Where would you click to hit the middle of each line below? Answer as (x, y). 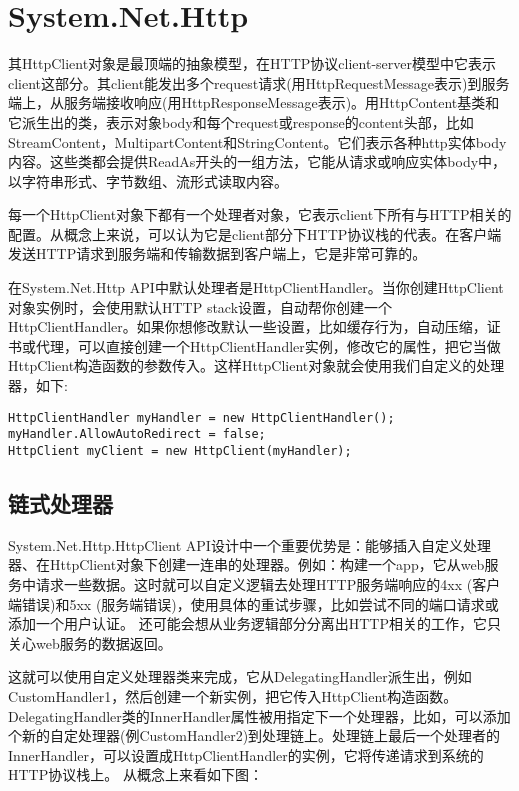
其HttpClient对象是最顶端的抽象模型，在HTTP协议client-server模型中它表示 (252, 63)
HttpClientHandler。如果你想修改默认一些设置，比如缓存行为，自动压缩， (247, 326)
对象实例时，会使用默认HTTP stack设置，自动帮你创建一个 (200, 306)
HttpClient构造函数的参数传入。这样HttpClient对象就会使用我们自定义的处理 (256, 365)
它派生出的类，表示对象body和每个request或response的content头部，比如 (241, 121)
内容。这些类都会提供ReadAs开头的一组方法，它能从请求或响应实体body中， (257, 161)
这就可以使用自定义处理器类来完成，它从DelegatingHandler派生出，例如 (240, 676)
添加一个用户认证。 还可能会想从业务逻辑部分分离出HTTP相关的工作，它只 (254, 623)
